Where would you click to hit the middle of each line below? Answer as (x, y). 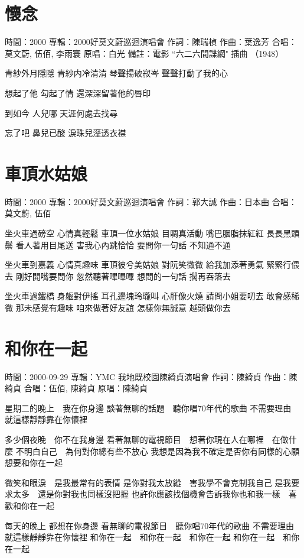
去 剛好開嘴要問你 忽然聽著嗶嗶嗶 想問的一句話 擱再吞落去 (118, 276)
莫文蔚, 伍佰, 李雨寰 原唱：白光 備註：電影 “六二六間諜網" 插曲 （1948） (144, 53)
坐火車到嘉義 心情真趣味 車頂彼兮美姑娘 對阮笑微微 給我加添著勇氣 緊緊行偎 (152, 265)
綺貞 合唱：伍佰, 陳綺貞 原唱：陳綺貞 (76, 388)
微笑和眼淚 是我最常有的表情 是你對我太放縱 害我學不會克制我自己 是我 (148, 482)
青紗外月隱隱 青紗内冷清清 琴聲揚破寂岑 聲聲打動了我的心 (116, 73)
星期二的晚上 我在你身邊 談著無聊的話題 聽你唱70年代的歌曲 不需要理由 (148, 408)
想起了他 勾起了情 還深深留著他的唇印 (78, 93)
